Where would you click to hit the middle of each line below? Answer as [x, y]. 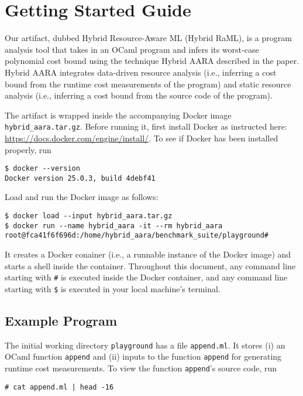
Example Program [61, 320]
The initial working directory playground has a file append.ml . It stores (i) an [145, 345]
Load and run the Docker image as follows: [82, 197]
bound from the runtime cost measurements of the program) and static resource [148, 84]
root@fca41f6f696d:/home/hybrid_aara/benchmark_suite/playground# [137, 236]
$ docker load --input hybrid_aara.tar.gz [89, 216]
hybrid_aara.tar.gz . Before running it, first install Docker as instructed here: [146, 126]
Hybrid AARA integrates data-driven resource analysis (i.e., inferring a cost [141, 72]
